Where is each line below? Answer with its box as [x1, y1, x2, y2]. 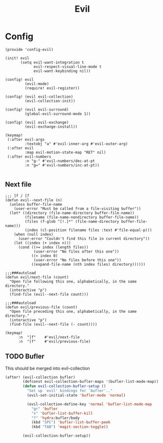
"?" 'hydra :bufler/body [31, 415, 80, 420]
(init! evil [5, 55, 29, 61]
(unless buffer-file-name [9, 202, 63, 207]
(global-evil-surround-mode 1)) [24, 111, 91, 116]
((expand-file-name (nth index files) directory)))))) [31, 262, 146, 267]
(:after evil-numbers [7, 154, 51, 159]
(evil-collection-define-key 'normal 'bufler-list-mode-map [26, 401, 152, 407]
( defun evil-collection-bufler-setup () [23, 384, 106, 389]
